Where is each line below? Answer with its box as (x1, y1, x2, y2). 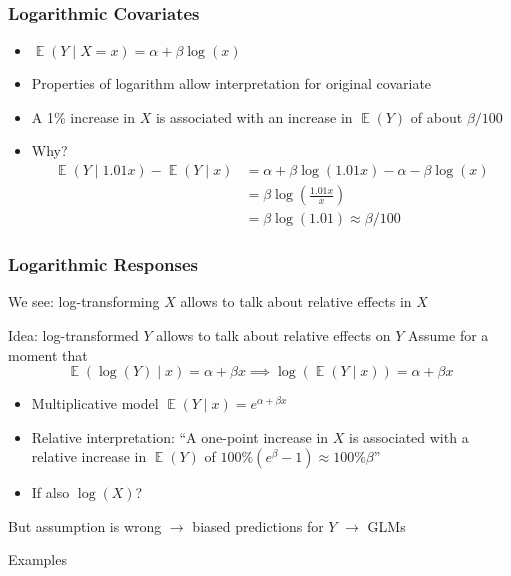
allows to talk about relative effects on (156, 324, 391, 345)
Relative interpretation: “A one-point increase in (31, 426, 329, 447)
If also (31, 482, 70, 503)
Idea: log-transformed (8, 324, 139, 345)
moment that (8, 344, 88, 365)
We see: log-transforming (8, 291, 160, 312)
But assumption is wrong (8, 515, 162, 536)
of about (410, 106, 463, 127)
